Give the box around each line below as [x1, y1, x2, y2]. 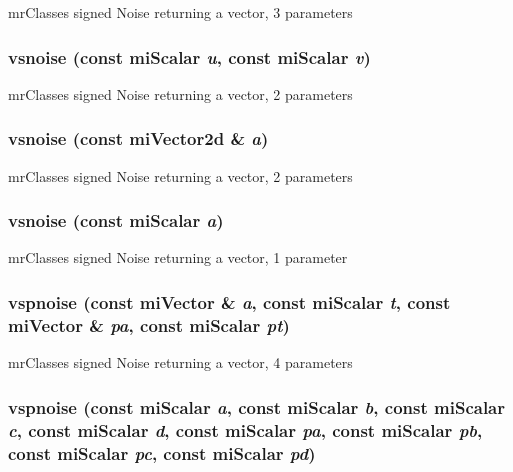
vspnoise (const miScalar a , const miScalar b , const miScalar [8, 394, 506, 419]
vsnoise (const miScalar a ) [8, 208, 224, 233]
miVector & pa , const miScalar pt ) [8, 312, 290, 337]
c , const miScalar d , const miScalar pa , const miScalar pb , [8, 417, 483, 442]
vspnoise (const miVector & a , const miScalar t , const [8, 289, 451, 314]
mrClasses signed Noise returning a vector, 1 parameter [8, 247, 348, 268]
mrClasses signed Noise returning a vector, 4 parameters [8, 352, 353, 373]
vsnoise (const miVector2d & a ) [8, 126, 269, 151]
